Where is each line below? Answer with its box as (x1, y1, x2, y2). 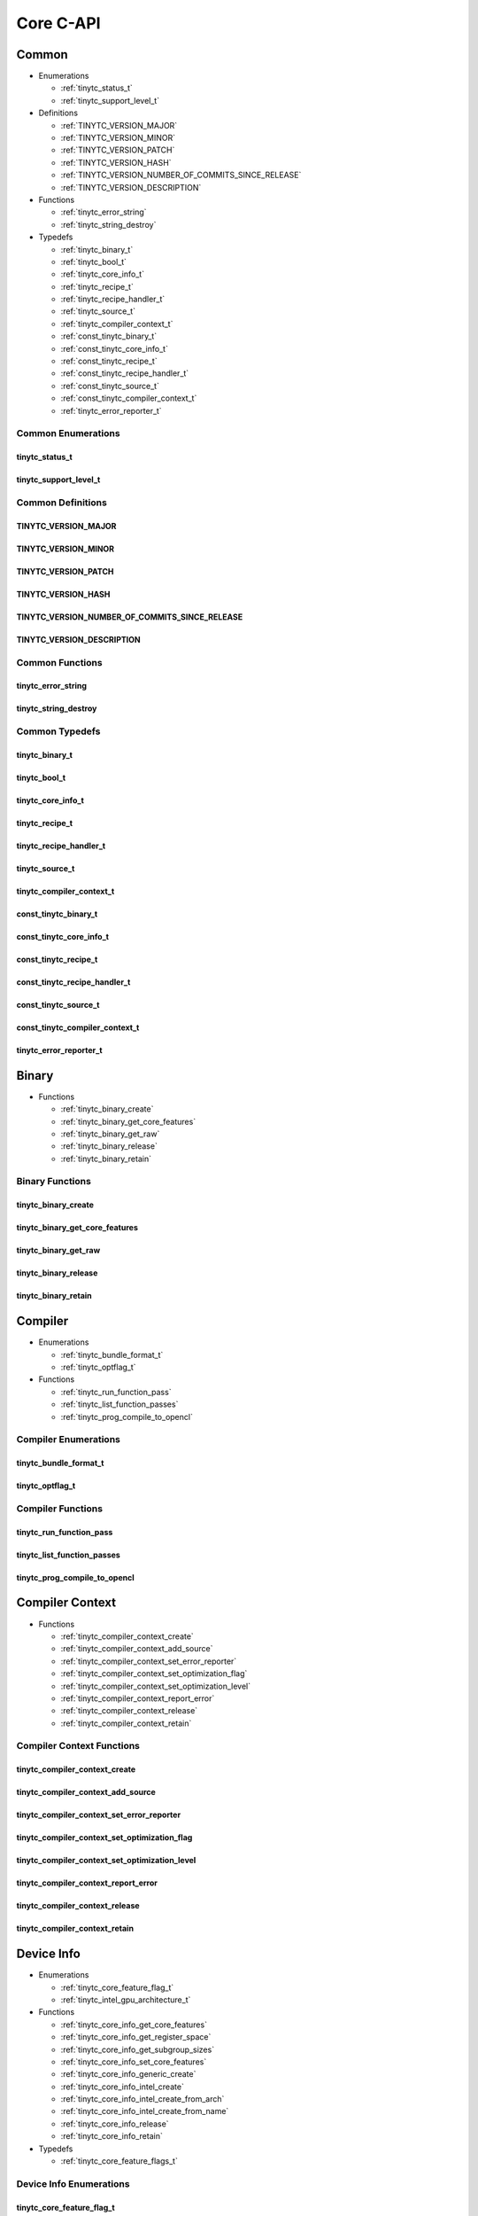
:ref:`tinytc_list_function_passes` (60, 1399, 179, 1409)
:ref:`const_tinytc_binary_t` (60, 331, 158, 341)
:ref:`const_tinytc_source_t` (60, 380, 159, 391)
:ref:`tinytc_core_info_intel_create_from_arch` (60, 2094, 225, 2104)
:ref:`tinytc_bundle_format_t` (60, 1349, 164, 1360)
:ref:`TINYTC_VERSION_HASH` (60, 157, 172, 168)
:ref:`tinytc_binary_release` (60, 1141, 158, 1151)
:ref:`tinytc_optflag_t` (60, 1362, 136, 1372)
